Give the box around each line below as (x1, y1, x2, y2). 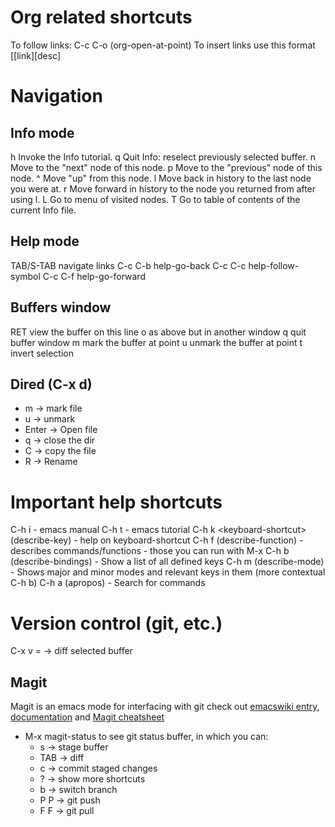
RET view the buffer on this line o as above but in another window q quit (10, 326, 307, 338)
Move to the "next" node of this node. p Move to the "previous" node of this (10, 161, 323, 173)
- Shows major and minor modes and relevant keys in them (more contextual (10, 566, 326, 578)
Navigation (10, 85, 103, 108)
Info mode (10, 124, 75, 141)
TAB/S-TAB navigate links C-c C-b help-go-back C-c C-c (10, 259, 247, 271)
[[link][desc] (10, 49, 62, 61)
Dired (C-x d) (10, 376, 93, 393)
